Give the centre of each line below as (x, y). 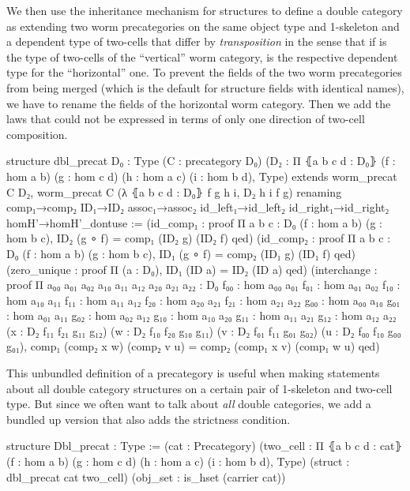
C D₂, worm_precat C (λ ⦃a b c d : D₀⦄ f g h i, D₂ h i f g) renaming (174, 191)
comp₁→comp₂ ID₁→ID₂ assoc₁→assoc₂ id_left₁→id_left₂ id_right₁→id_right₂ (198, 207)
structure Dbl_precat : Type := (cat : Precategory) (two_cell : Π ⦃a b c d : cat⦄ (205, 446)
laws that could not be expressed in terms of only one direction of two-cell (186, 119)
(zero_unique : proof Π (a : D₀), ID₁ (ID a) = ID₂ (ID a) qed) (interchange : (192, 269)
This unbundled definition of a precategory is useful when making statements (193, 373)
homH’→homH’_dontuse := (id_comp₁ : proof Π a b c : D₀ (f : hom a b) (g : (194, 222)
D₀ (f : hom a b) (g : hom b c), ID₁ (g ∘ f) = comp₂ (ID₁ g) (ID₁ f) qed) (181, 253)
